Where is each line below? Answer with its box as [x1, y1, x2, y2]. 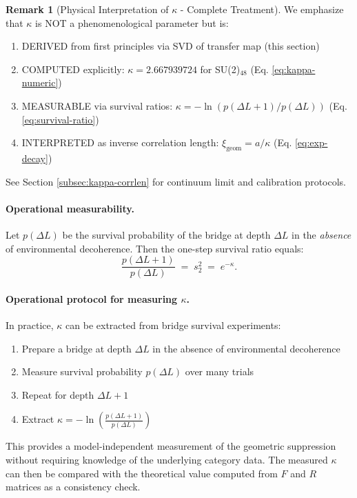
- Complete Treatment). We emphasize [180, 2, 344, 16]
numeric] [21, 75, 59, 90]
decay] [21, 150, 48, 165]
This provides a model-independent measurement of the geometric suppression [6, 439, 336, 453]
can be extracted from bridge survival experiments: [65, 317, 281, 332]
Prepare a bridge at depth [21, 341, 132, 355]
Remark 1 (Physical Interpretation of [6, 2, 169, 16]
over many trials [185, 364, 254, 379]
